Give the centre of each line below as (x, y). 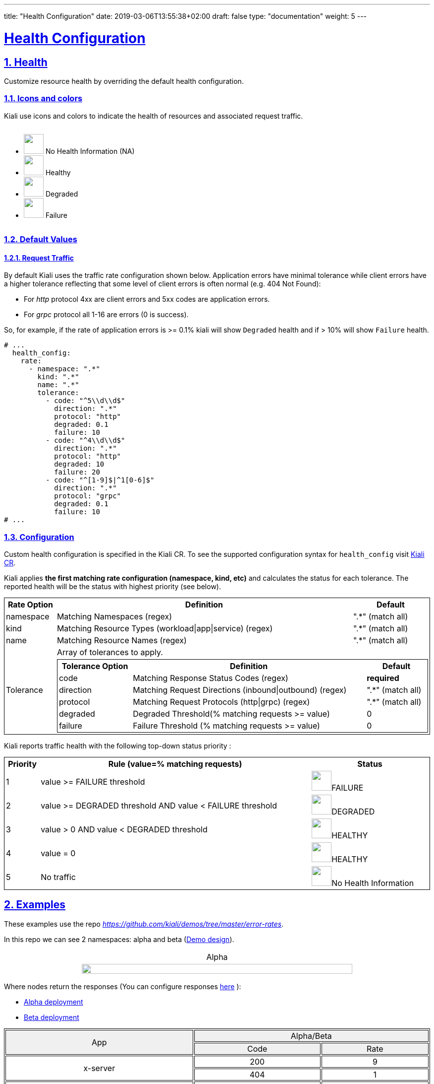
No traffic (58, 877)
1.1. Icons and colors (43, 99)
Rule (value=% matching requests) (175, 764)
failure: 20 (77, 472)
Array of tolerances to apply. (110, 652)
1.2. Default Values (41, 239)
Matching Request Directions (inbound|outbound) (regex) (240, 690)
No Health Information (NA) (90, 151)
